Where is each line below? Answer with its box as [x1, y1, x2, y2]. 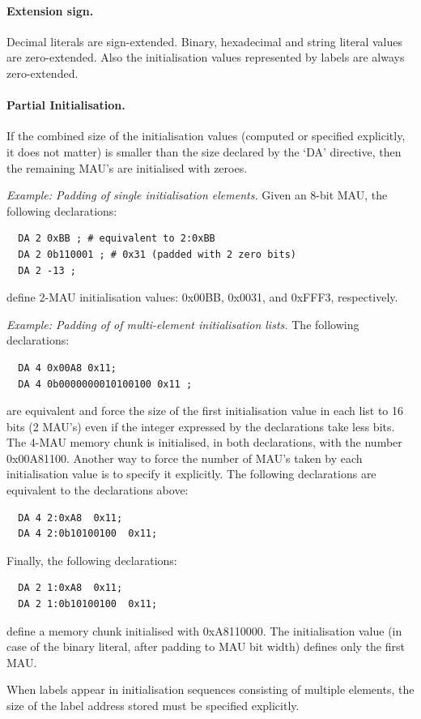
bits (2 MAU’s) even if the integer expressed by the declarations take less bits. [6, 417, 395, 434]
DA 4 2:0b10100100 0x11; [18, 528, 158, 540]
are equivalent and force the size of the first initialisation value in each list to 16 [6, 402, 404, 419]
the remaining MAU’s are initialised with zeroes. [6, 159, 248, 176]
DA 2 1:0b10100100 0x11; [18, 598, 158, 610]
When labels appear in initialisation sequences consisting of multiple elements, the [6, 681, 415, 698]
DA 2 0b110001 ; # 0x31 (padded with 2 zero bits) [18, 248, 296, 260]
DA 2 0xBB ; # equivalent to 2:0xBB [18, 233, 215, 245]
